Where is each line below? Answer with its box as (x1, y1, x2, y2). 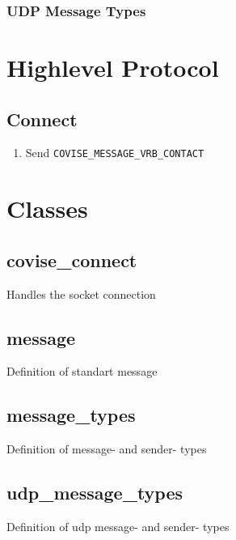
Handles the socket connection (6, 285, 156, 302)
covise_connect (6, 247, 137, 272)
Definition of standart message (6, 363, 158, 380)
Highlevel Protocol (6, 51, 219, 84)
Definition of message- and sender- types (6, 440, 207, 457)
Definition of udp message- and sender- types (6, 518, 230, 535)
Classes (6, 192, 88, 225)
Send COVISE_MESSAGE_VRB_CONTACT (25, 144, 204, 161)
